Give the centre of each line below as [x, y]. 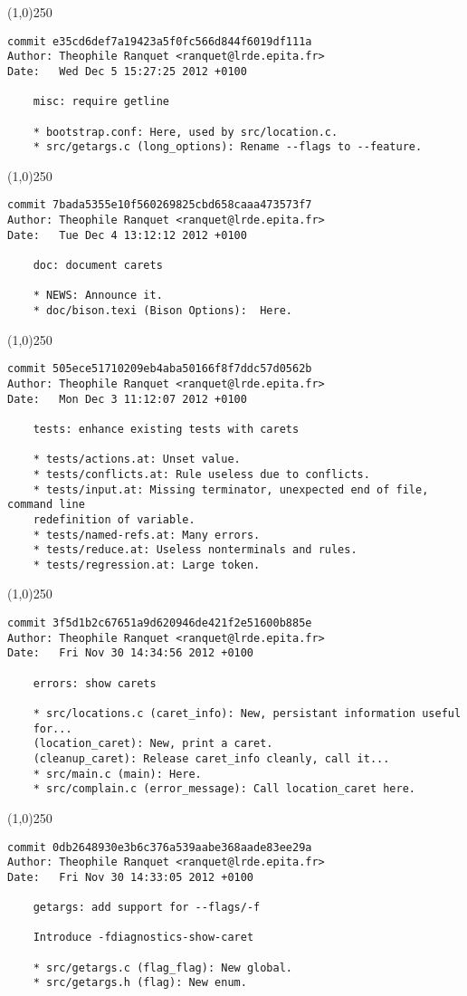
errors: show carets [95, 683]
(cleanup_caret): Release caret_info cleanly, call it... [211, 758]
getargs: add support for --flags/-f [147, 908]
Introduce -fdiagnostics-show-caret [143, 938]
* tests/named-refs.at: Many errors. [147, 535]
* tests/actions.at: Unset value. [137, 460]
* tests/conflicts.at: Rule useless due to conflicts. [201, 474]
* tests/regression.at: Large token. [147, 565]
